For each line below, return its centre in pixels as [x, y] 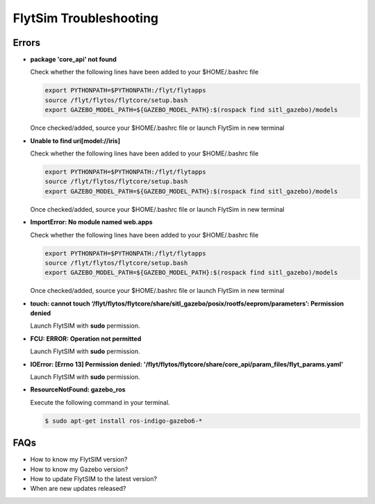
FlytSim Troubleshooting [86, 18]
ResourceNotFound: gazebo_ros [78, 389]
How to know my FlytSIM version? [79, 460]
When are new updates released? [78, 489]
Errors [27, 43]
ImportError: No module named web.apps [91, 222]
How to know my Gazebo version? [79, 469]
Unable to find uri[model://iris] [75, 141]
